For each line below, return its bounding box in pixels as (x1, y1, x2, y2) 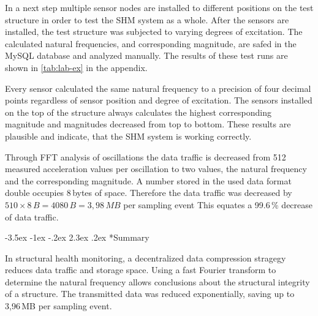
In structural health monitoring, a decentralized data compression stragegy (5, 251, 286, 264)
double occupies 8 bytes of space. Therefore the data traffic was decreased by (5, 186, 292, 199)
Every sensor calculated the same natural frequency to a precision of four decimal (5, 81, 311, 94)
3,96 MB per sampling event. (5, 299, 112, 312)
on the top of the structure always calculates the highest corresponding (5, 105, 271, 118)
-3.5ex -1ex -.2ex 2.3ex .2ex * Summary (5, 231, 150, 244)
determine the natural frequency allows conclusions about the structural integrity (5, 275, 310, 288)
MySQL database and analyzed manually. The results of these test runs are (5, 49, 288, 62)
